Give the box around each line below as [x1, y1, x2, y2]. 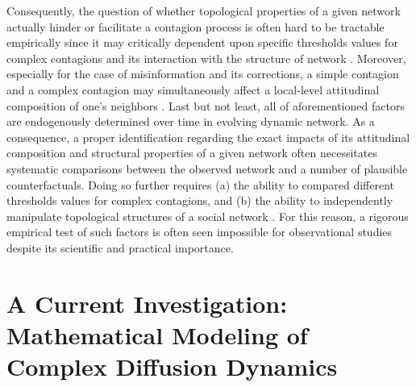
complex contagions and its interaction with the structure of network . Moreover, [6, 49, 406, 66]
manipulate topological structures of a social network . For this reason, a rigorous [6, 207, 409, 224]
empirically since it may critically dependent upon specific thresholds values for [6, 34, 398, 51]
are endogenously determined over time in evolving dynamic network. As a [6, 113, 375, 130]
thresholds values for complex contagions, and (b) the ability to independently [6, 192, 393, 209]
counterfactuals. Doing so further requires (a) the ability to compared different [6, 176, 394, 193]
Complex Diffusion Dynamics [6, 350, 338, 383]
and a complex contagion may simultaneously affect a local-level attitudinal [6, 81, 380, 98]
